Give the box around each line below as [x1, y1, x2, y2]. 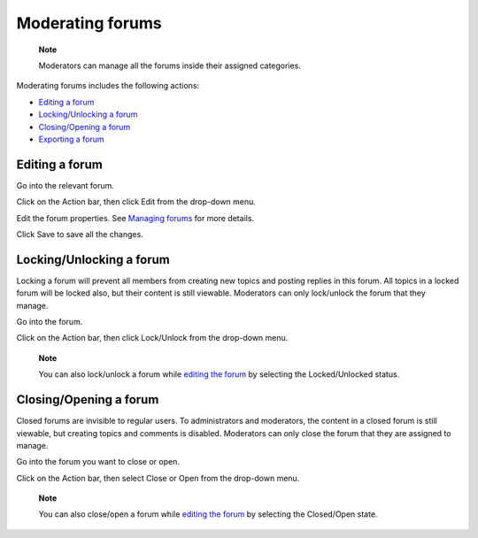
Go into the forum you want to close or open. [16, 457, 181, 467]
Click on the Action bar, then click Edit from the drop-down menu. [16, 196, 257, 207]
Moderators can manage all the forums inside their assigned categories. [38, 60, 301, 71]
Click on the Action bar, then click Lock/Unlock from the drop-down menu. [16, 333, 289, 343]
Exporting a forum [38, 134, 105, 144]
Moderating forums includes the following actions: [16, 81, 199, 91]
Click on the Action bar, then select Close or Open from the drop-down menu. [16, 473, 300, 483]
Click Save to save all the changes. [16, 228, 143, 239]
